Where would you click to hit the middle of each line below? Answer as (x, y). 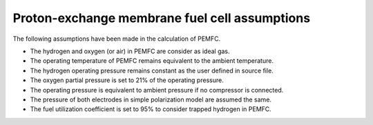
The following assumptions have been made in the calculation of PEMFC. (117, 39)
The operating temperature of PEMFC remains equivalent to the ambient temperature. (152, 61)
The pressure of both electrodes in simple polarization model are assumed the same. (151, 99)
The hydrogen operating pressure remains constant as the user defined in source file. (152, 70)
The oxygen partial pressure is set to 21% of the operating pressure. (127, 80)
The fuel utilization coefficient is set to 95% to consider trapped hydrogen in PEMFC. (151, 109)
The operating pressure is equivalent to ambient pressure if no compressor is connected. (157, 90)
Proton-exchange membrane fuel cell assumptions (162, 18)
